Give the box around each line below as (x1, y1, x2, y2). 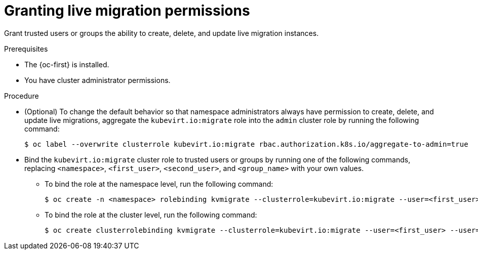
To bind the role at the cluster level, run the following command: (45, 210, 257, 219)
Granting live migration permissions (4, 2, 250, 19)
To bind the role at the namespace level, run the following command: (45, 179, 273, 188)
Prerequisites (4, 44, 48, 53)
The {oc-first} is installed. (24, 60, 109, 69)
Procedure (4, 91, 39, 100)
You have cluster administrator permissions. (24, 75, 171, 84)
